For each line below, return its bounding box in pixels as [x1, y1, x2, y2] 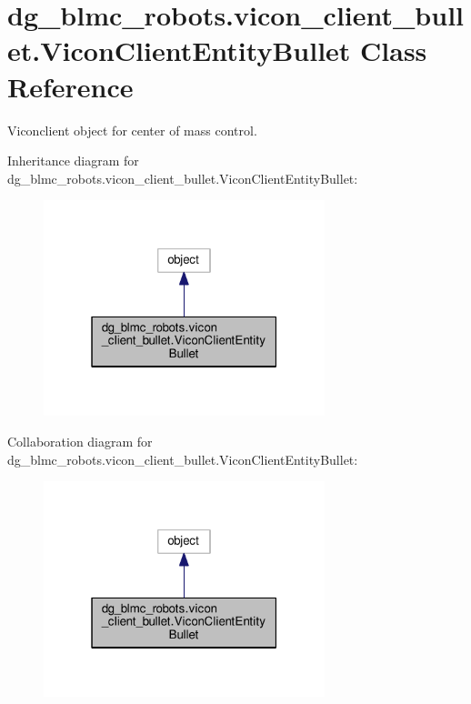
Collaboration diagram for [7, 431, 153, 450]
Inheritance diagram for [7, 151, 139, 170]
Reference [7, 67, 134, 105]
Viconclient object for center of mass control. [7, 120, 257, 139]
